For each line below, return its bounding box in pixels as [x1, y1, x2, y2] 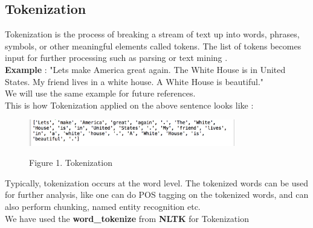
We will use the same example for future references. [5, 87, 196, 100]
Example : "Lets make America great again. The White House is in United [5, 63, 286, 75]
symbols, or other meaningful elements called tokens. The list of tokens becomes [5, 39, 302, 52]
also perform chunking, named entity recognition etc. [5, 200, 201, 212]
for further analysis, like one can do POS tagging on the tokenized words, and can [5, 188, 309, 201]
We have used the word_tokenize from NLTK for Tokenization [5, 212, 249, 224]
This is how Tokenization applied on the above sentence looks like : [5, 98, 254, 111]
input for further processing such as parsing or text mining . [5, 51, 228, 64]
